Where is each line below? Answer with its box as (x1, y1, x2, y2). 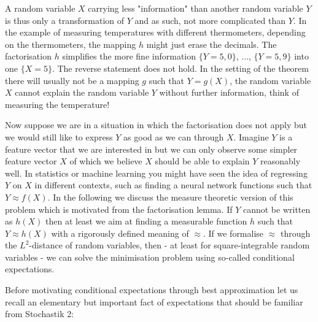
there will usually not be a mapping (5, 74, 139, 86)
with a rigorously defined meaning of (51, 226, 189, 239)
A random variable (5, 2, 76, 14)
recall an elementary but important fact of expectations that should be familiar (5, 295, 303, 308)
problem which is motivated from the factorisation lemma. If (5, 202, 233, 215)
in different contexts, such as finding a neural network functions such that (34, 178, 312, 191)
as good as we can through (123, 130, 224, 143)
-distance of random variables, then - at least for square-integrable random (29, 239, 310, 251)
